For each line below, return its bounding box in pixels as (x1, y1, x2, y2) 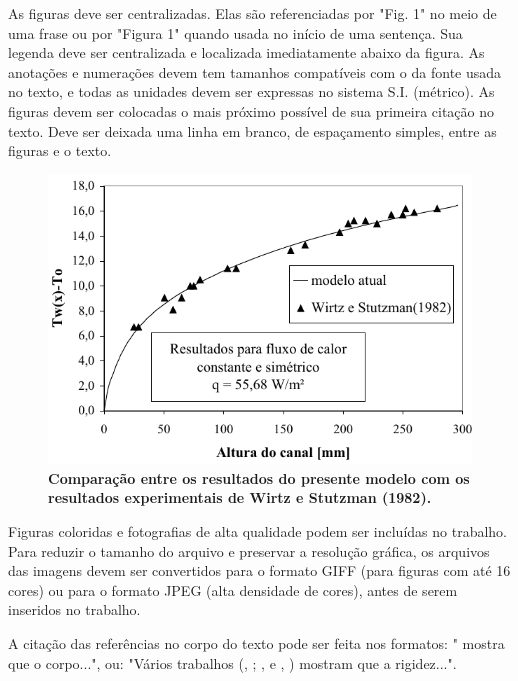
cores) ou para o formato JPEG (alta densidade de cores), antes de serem (8, 579, 458, 600)
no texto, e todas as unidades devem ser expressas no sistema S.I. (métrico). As (8, 81, 495, 102)
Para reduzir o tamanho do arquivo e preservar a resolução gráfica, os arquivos (8, 540, 490, 561)
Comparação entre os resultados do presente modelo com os (48, 467, 470, 488)
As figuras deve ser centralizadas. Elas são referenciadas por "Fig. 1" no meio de (8, 3, 497, 23)
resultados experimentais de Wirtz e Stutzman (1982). (48, 487, 432, 508)
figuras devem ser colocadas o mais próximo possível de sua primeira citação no (8, 100, 495, 121)
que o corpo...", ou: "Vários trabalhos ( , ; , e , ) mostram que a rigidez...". (8, 652, 457, 673)
